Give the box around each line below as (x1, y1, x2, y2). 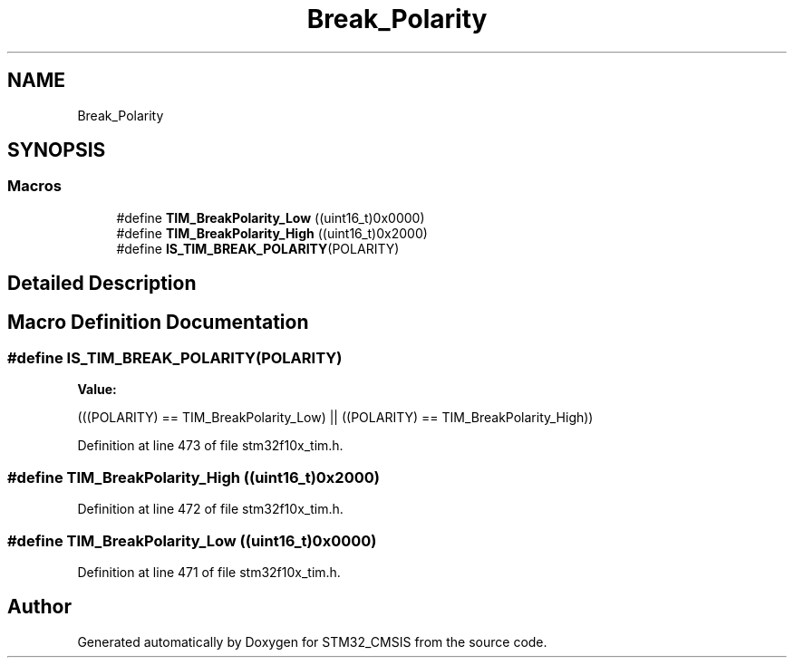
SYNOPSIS (7, 139, 106, 162)
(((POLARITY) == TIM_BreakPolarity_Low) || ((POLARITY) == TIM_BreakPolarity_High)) (77, 410, 594, 426)
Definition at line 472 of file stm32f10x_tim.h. (77, 501, 344, 517)
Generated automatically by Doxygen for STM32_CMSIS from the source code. (77, 633, 547, 650)
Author (7, 595, 72, 619)
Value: (77, 381, 117, 398)
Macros (7, 177, 62, 196)
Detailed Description (7, 272, 197, 295)
